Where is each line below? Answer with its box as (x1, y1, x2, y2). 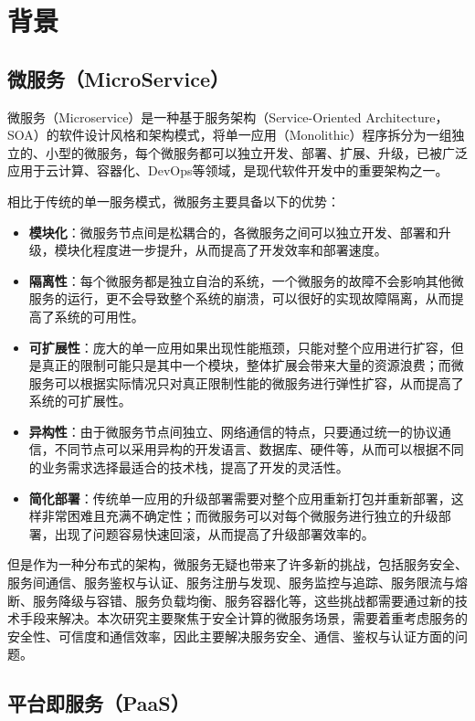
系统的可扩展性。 (28, 391, 132, 410)
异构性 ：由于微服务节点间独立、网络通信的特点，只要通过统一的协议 (28, 421, 438, 440)
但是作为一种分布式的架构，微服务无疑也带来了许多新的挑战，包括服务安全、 (7, 555, 468, 574)
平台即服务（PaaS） (7, 689, 190, 717)
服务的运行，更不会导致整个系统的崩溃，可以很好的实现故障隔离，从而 (28, 289, 451, 308)
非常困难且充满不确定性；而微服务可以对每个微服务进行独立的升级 (41, 506, 438, 525)
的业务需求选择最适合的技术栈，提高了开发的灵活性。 (28, 458, 349, 477)
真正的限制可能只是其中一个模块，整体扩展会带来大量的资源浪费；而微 (41, 355, 464, 375)
